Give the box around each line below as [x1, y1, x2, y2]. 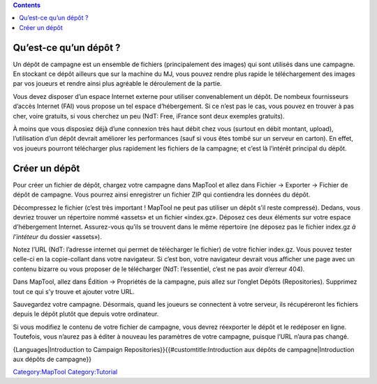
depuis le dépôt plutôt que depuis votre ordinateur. [13, 310, 159, 318]
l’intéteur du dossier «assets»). [13, 232, 103, 240]
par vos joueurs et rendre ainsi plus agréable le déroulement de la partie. [13, 79, 223, 88]
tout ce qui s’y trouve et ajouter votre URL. [13, 287, 135, 295]
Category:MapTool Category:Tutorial [13, 368, 118, 376]
